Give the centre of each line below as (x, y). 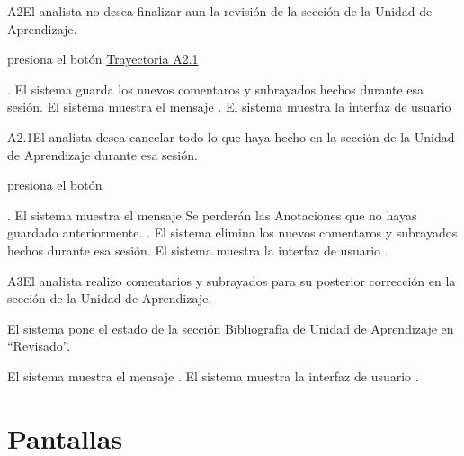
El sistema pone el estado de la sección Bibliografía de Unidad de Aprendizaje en (231, 328)
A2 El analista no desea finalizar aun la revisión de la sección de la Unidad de (220, 11)
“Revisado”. (39, 346)
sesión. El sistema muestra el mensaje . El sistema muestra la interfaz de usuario (229, 107)
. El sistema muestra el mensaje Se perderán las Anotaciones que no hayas (212, 215)
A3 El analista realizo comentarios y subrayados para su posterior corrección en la (232, 280)
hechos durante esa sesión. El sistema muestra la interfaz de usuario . (198, 250)
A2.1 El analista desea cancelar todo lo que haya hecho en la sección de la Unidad (231, 136)
